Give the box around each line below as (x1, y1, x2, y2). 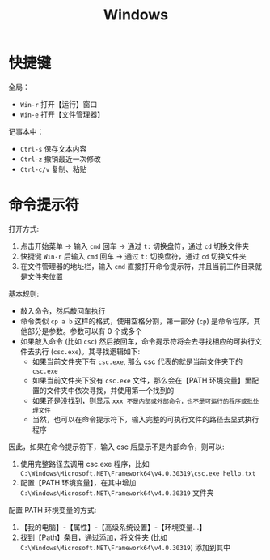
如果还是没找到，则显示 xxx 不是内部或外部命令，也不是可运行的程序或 (32, 395, 247, 405)
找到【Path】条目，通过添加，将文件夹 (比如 (19, 532, 168, 542)
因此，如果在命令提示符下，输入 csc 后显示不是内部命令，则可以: (8, 442, 225, 451)
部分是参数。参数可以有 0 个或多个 (27, 326, 143, 336)
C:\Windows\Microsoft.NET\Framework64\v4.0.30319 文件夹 (19, 488, 214, 498)
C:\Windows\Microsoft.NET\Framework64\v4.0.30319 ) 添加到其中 (19, 542, 231, 552)
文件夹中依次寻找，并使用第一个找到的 (46, 385, 175, 395)
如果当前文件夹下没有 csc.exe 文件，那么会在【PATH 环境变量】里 (32, 375, 252, 385)
